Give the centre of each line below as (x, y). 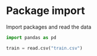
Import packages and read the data (49, 27)
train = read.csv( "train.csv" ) (44, 48)
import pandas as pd (31, 37)
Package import (46, 11)
